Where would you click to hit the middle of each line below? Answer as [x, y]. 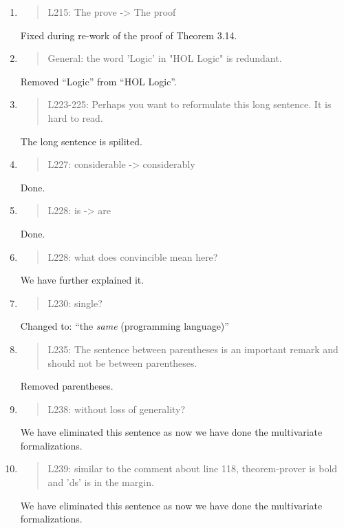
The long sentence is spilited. [81, 141]
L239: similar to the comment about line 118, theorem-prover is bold [193, 468]
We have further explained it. [82, 280]
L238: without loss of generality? [117, 409]
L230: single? [75, 303]
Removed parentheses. [67, 386]
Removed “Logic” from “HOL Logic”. [98, 81]
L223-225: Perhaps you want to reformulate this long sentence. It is [190, 104]
